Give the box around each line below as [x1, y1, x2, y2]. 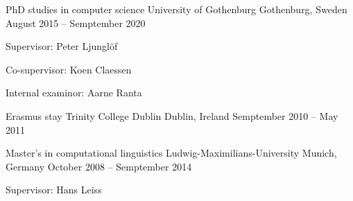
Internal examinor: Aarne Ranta [6, 85, 142, 100]
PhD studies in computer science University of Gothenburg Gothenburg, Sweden [6, 2, 347, 16]
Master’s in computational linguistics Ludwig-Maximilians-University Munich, [6, 146, 337, 160]
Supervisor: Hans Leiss [6, 182, 102, 197]
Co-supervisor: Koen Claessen [6, 62, 132, 76]
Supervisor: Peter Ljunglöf [6, 39, 118, 53]
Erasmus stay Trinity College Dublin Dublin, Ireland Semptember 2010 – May [6, 108, 338, 123]
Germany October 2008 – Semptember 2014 [6, 159, 192, 173]
